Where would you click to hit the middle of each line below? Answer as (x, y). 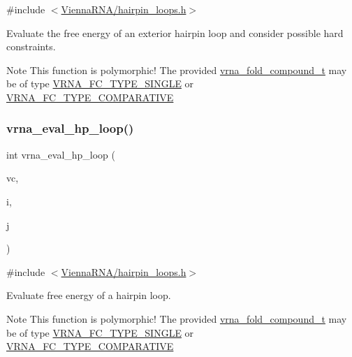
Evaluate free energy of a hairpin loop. (89, 295)
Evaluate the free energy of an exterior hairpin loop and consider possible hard (175, 32)
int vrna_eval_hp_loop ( (61, 154)
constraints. (31, 46)
